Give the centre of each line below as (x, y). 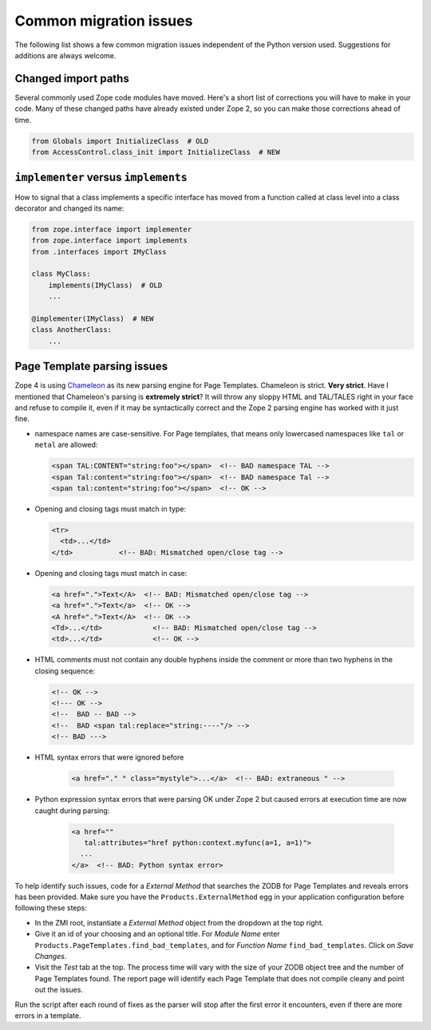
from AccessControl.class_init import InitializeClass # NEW (156, 152)
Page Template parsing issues (91, 367)
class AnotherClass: (71, 330)
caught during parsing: (72, 811)
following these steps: (51, 908)
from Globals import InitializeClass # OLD (120, 141)
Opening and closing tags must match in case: (111, 573)
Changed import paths (72, 79)
